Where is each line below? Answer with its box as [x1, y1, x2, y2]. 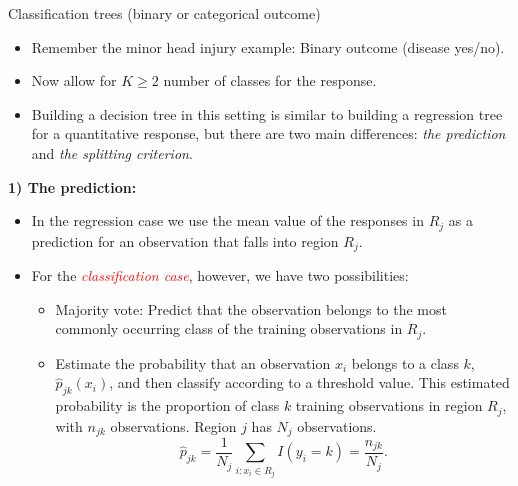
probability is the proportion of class [55, 395, 280, 416]
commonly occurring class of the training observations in [55, 318, 403, 339]
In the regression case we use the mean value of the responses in [31, 210, 424, 231]
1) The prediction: [8, 176, 137, 197]
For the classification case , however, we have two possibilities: [31, 265, 409, 286]
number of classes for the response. [163, 70, 377, 91]
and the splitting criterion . [31, 142, 193, 163]
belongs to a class [351, 352, 459, 373]
